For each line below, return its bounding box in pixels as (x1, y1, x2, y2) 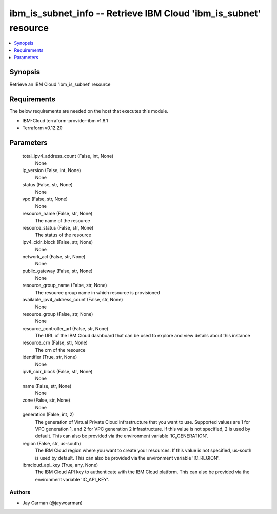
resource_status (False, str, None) (22, 225, 94, 231)
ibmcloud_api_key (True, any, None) (22, 462, 98, 468)
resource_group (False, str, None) (22, 311, 93, 317)
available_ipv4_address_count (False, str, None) (22, 296, 123, 302)
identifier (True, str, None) (22, 354, 77, 360)
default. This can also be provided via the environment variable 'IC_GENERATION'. (35, 433, 208, 439)
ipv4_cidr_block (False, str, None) (22, 239, 93, 245)
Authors (9, 489, 31, 496)
